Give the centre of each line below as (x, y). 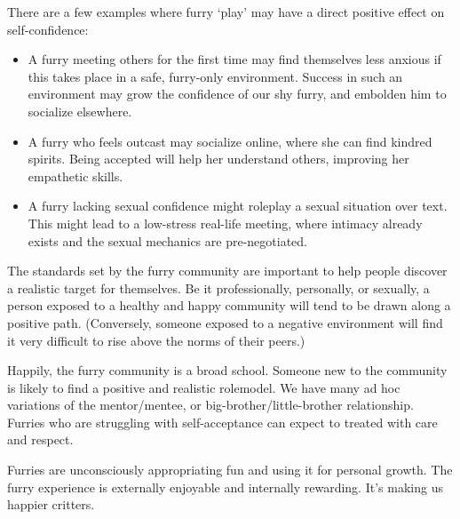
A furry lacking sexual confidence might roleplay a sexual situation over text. (238, 206)
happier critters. (51, 504)
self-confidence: (48, 29)
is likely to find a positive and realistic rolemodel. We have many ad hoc (204, 387)
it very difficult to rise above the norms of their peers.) (156, 340)
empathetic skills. (75, 176)
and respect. (40, 439)
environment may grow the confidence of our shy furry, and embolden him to (237, 94)
